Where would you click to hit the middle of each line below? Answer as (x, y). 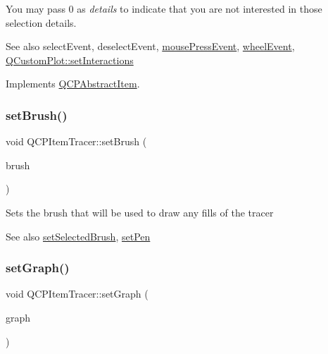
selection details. (41, 22)
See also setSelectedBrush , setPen (78, 236)
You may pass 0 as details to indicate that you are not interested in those (164, 8)
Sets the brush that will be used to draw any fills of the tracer (140, 212)
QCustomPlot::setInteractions (70, 60)
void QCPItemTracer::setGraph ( (77, 294)
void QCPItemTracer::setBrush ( (76, 141)
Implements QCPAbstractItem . (73, 84)
